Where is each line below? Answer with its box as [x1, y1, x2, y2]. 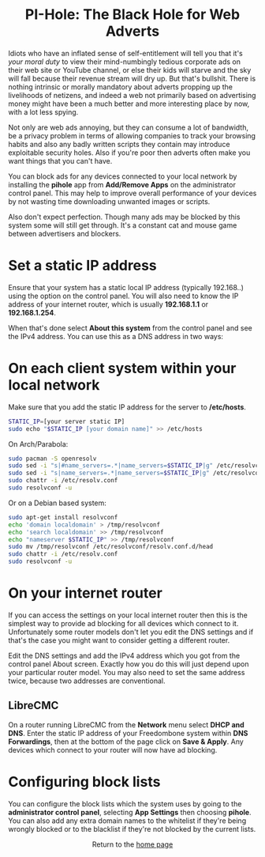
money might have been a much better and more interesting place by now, [8, 99, 250, 108]
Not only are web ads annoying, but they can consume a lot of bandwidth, [8, 123, 249, 132]
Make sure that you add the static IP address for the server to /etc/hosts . [8, 402, 247, 412]
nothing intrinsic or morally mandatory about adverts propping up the [8, 81, 233, 92]
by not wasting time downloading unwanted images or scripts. [8, 196, 211, 206]
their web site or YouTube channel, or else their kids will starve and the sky [8, 65, 252, 74]
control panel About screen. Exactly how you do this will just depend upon [8, 659, 249, 669]
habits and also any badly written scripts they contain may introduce [8, 139, 230, 149]
